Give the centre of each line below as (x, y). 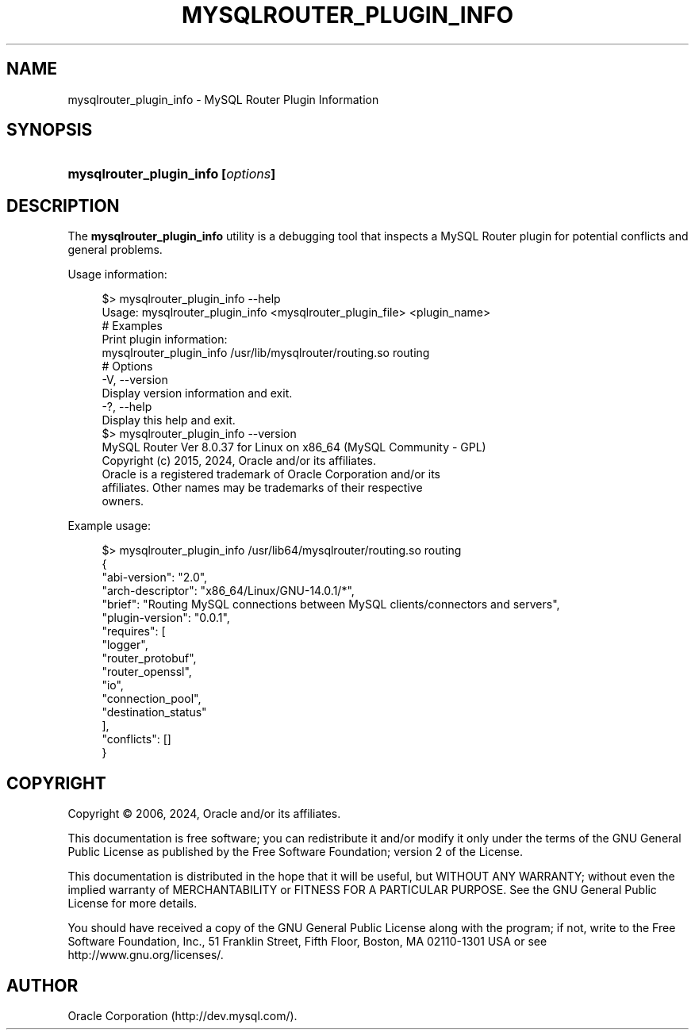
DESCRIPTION (63, 205)
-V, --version (135, 380)
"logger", (125, 645)
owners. (123, 501)
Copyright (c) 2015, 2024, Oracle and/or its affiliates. (239, 461)
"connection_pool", (152, 699)
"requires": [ (134, 631)
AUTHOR (42, 985)
